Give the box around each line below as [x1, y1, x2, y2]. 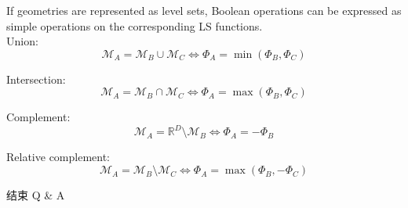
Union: [6, 33, 38, 49]
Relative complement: [6, 149, 111, 165]
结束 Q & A [6, 187, 65, 203]
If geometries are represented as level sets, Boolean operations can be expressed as [6, 2, 402, 18]
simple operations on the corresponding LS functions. [6, 17, 263, 34]
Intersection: [6, 70, 66, 87]
